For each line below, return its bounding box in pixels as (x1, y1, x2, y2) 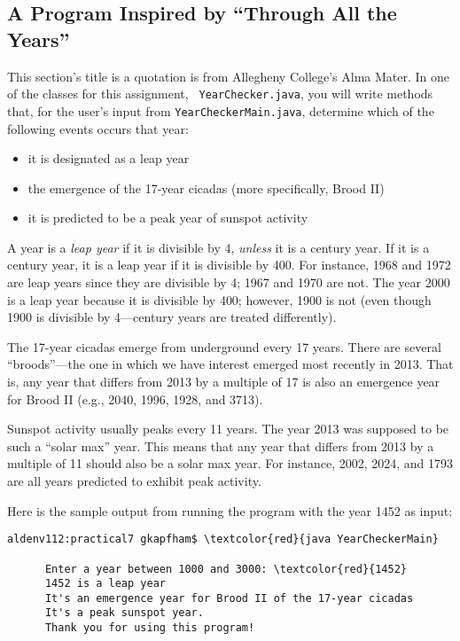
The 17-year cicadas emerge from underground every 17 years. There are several (7, 337, 441, 356)
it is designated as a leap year (27, 149, 190, 168)
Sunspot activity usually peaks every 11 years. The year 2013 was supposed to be (7, 419, 449, 438)
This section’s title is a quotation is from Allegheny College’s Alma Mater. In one (7, 66, 450, 85)
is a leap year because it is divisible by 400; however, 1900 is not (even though (7, 290, 432, 309)
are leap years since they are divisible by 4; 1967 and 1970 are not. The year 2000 (7, 273, 450, 292)
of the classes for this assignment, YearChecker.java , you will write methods (7, 84, 433, 103)
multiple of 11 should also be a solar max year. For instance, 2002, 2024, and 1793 (7, 454, 454, 473)
